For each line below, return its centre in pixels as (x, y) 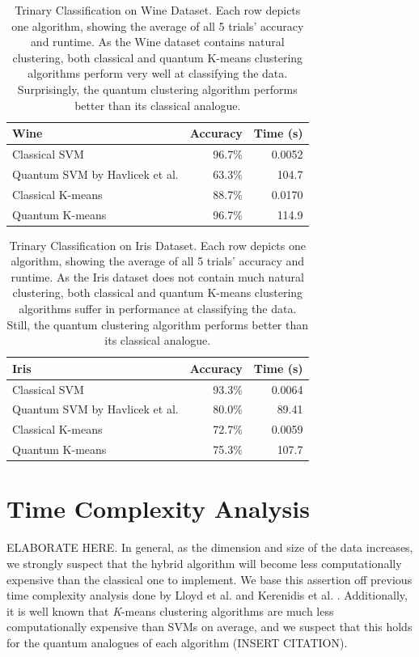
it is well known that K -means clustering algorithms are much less (170, 610)
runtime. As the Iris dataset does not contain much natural (157, 276)
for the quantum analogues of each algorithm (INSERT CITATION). (177, 642)
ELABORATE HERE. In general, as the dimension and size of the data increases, (210, 547)
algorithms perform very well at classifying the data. (158, 73)
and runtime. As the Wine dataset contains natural (157, 42)
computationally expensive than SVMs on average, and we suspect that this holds (209, 627)
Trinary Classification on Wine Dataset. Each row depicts (158, 10)
